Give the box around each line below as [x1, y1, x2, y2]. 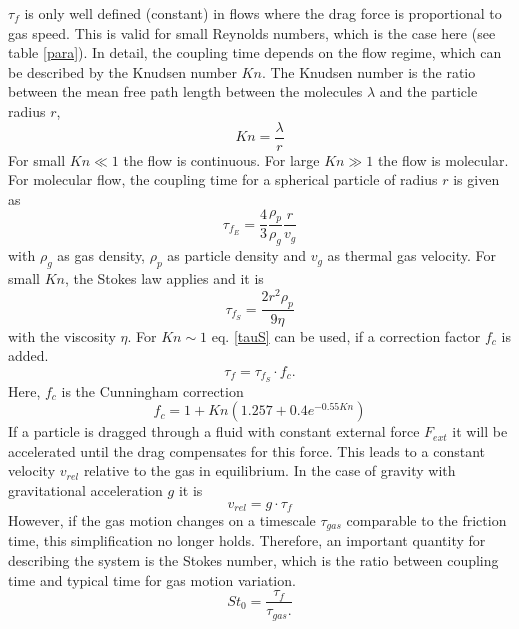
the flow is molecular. [377, 149, 509, 170]
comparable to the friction [346, 510, 507, 531]
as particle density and [167, 245, 306, 266]
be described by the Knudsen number [8, 61, 237, 82]
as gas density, [57, 245, 146, 266]
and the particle [379, 81, 478, 102]
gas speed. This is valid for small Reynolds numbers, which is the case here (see [8, 22, 496, 43]
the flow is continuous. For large [123, 149, 320, 170]
